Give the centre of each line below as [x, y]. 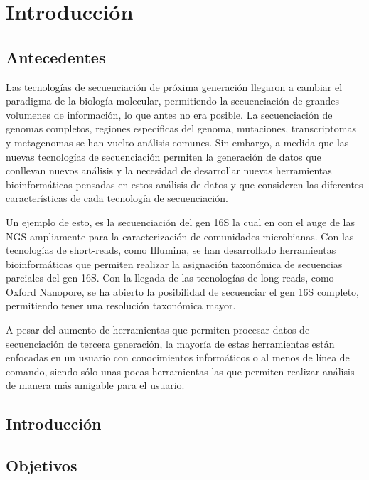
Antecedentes [56, 57]
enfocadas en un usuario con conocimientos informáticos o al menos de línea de [178, 357]
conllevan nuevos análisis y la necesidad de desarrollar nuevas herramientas [169, 170]
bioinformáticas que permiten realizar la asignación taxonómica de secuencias [174, 263]
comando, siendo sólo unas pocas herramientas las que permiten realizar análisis [180, 371]
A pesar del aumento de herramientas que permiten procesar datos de [158, 330]
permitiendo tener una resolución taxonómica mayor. [121, 305]
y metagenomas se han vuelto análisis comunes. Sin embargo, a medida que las [177, 142]
